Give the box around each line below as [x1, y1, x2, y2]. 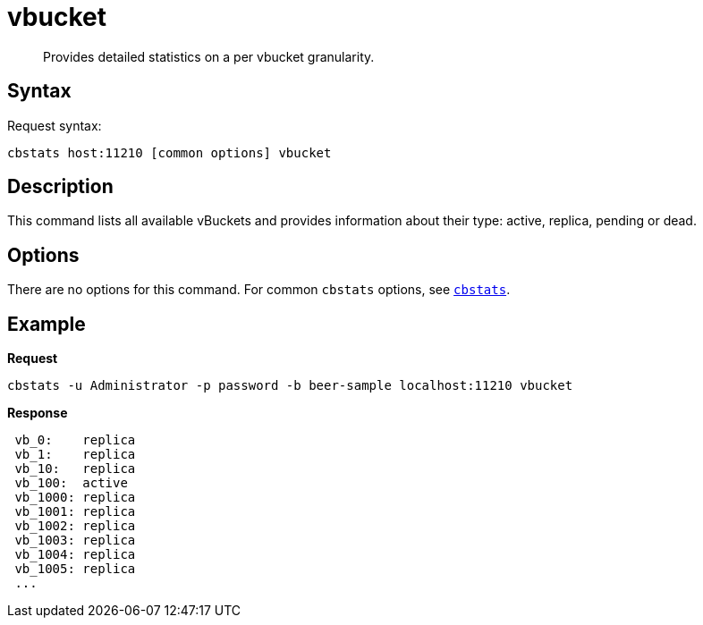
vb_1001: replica [14, 504, 136, 519]
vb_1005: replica [14, 562, 136, 577]
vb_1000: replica [14, 490, 136, 505]
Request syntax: [7, 117, 102, 133]
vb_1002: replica [14, 519, 136, 534]
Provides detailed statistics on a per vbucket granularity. [43, 48, 375, 64]
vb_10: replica [14, 461, 136, 477]
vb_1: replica [14, 447, 136, 462]
